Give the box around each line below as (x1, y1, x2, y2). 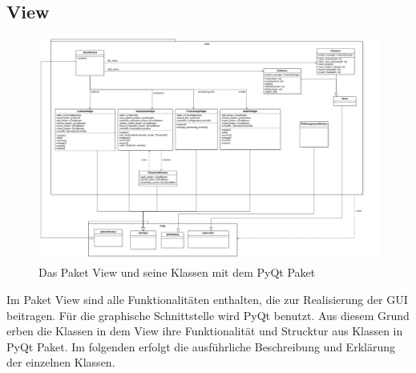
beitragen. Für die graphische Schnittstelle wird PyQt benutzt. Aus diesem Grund (6, 306, 410, 323)
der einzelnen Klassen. (6, 354, 115, 371)
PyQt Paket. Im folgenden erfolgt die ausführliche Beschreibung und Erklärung (6, 338, 395, 355)
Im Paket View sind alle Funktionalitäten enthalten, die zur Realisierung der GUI (6, 291, 408, 308)
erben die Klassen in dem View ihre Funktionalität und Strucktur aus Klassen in (6, 322, 403, 339)
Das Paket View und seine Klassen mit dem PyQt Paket (38, 264, 316, 281)
